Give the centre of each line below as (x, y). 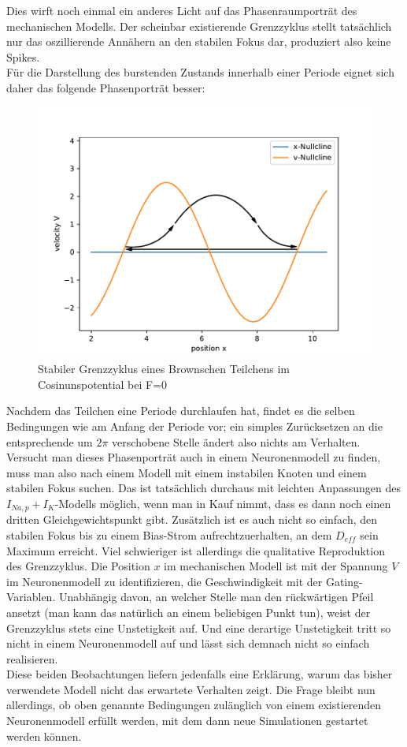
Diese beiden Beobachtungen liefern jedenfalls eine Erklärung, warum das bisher (200, 674)
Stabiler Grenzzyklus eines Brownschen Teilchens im (164, 369)
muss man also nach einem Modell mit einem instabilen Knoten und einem (187, 472)
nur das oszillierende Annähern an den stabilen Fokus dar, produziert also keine (199, 41)
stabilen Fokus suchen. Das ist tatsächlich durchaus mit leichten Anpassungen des (203, 488)
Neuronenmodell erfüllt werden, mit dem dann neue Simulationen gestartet (187, 721)
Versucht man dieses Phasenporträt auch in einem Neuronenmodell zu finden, (194, 457)
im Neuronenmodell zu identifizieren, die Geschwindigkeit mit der (165, 581)
